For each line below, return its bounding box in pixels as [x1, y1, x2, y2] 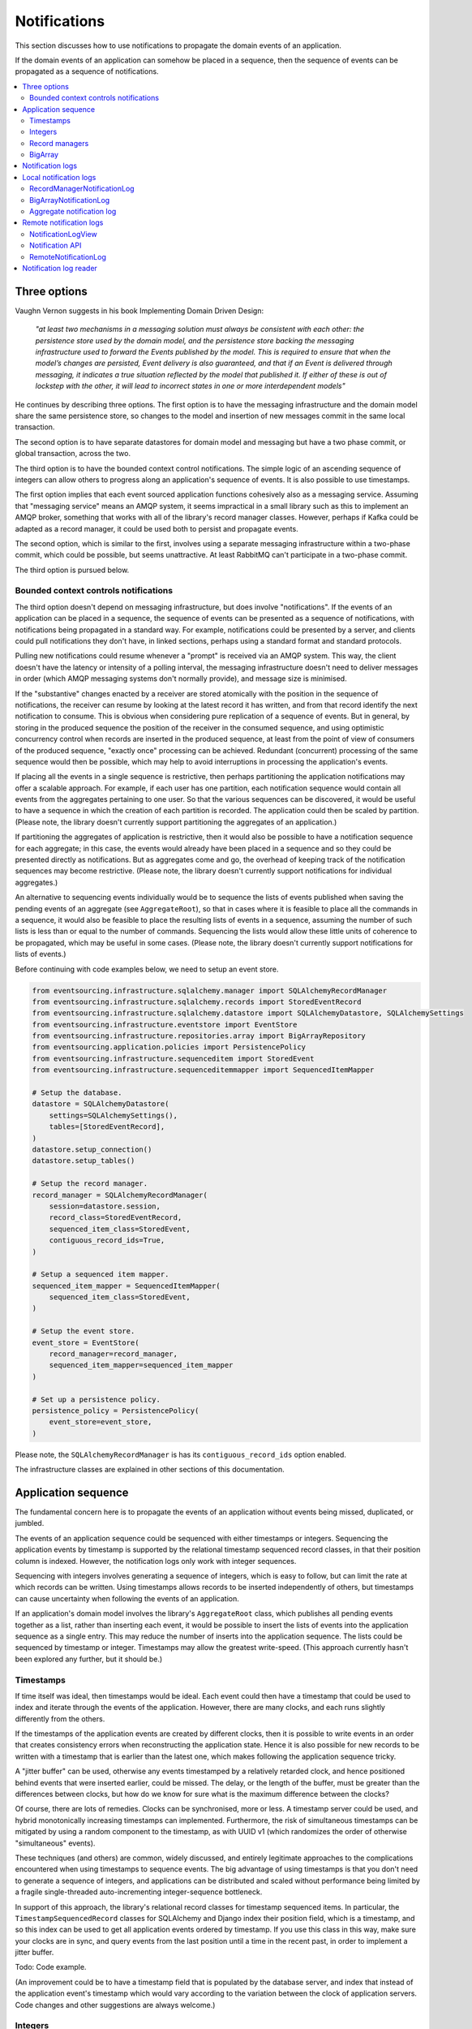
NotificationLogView [29, 229, 97, 239]
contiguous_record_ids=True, [49, 1236, 165, 1245]
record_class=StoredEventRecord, [49, 1213, 182, 1222]
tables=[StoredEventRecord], [49, 1122, 165, 1131]
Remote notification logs [22, 218, 104, 227]
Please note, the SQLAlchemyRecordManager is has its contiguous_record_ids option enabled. [15, 1450, 346, 1459]
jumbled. [15, 1519, 45, 1528]
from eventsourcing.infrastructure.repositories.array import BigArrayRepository [32, 1032, 367, 1040]
